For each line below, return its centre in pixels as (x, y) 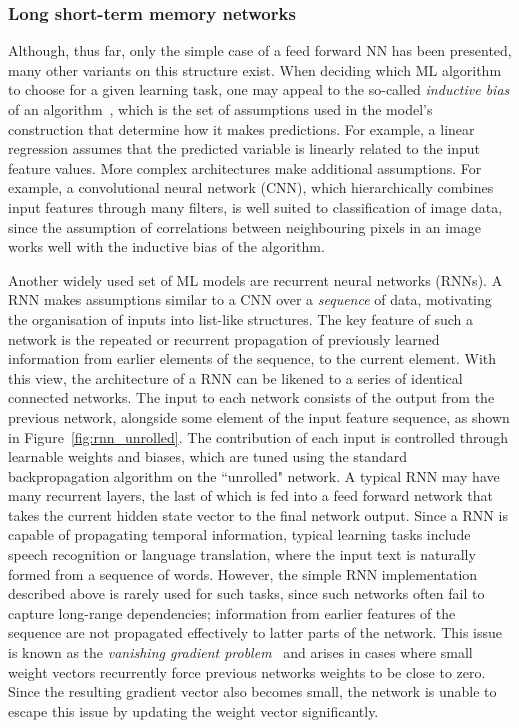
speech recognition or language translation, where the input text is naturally (242, 554)
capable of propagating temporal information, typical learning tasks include (239, 534)
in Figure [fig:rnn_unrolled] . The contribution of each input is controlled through (258, 436)
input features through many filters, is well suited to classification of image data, (255, 206)
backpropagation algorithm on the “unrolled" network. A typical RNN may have (254, 475)
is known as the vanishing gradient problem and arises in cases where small (240, 652)
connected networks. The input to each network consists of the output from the (251, 397)
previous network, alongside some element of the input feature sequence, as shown (259, 416)
